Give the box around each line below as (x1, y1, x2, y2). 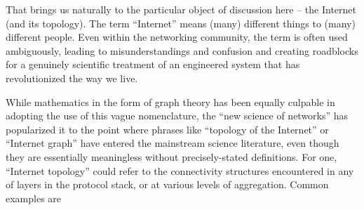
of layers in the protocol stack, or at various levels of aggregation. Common (6, 177, 329, 192)
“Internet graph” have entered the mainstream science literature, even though (6, 136, 339, 150)
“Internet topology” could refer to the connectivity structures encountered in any (6, 163, 354, 178)
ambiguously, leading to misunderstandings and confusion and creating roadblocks (6, 43, 358, 58)
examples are (6, 190, 62, 205)
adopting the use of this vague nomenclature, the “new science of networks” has (6, 108, 349, 123)
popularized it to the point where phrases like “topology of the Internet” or (6, 122, 329, 136)
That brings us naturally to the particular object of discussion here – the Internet (6, 2, 356, 16)
